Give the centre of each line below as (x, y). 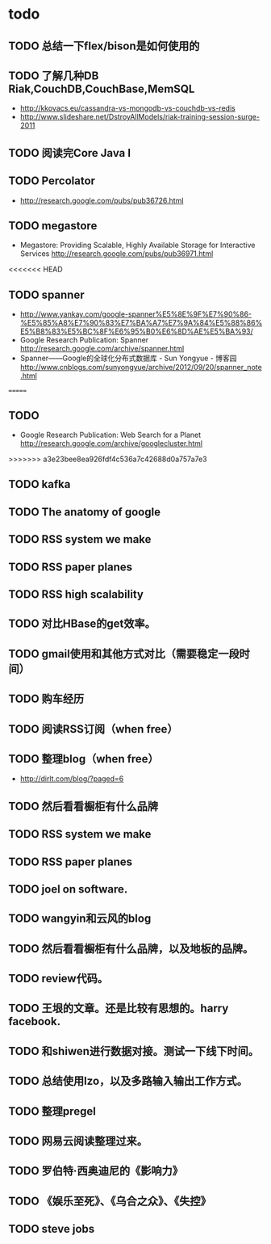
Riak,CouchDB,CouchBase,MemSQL (102, 88)
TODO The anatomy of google (85, 512)
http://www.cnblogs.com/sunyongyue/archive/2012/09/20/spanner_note (141, 368)
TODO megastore (53, 226)
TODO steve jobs (52, 1229)
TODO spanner (46, 294)
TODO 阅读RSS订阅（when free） (94, 729)
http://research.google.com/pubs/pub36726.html (102, 200)
